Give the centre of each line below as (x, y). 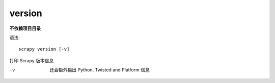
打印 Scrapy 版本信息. (32, 60)
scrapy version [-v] (44, 49)
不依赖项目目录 (25, 28)
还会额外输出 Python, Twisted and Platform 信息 (100, 70)
